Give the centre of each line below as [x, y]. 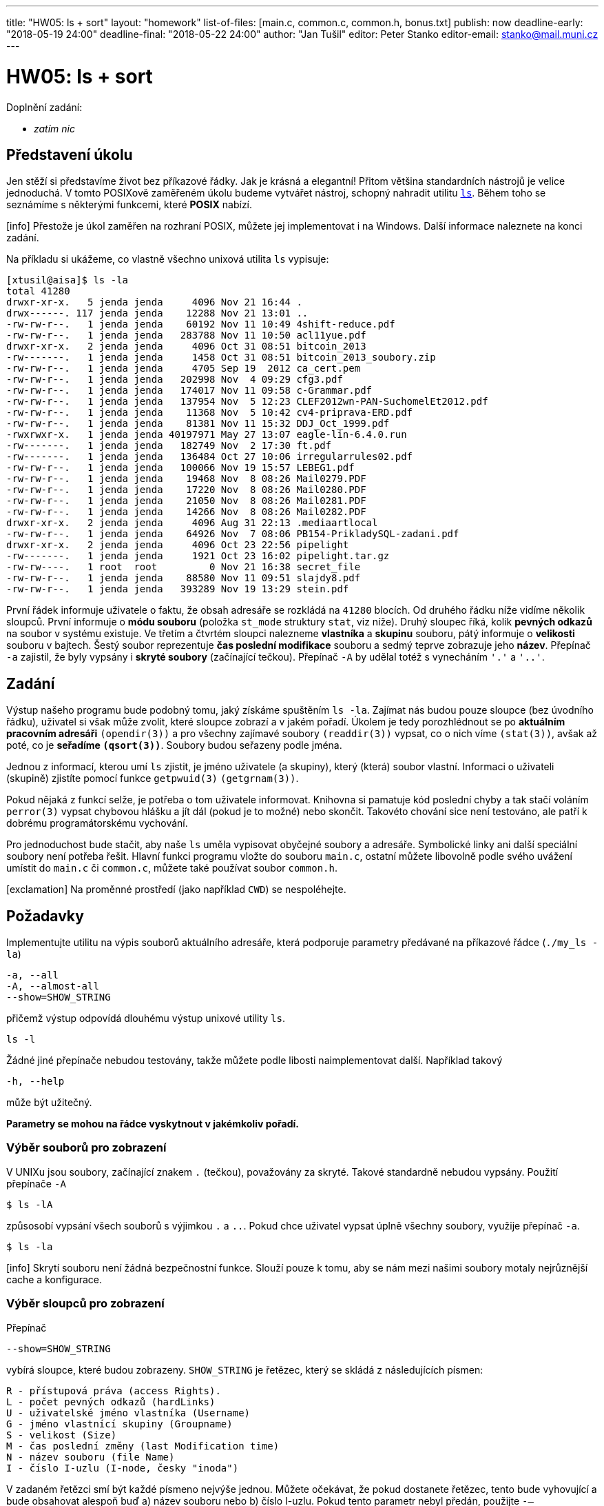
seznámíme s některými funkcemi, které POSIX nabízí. [129, 205]
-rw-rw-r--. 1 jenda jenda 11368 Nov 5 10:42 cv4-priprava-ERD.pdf [210, 413]
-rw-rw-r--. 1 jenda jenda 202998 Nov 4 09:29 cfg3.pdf [175, 380]
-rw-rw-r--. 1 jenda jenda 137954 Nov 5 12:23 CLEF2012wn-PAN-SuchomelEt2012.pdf [247, 402]
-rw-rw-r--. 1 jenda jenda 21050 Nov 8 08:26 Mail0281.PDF [186, 501]
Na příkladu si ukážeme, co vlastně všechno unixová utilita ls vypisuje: [168, 259]
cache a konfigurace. [54, 1279]
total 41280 [38, 291]
